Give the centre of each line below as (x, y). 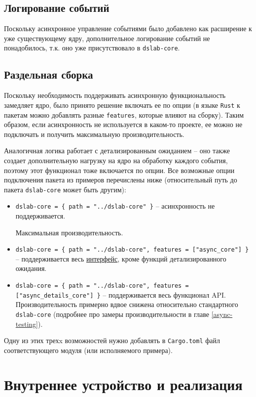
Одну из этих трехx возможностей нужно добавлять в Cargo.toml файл (112, 340)
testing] (27, 324)
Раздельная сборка (49, 74)
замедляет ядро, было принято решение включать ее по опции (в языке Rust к (122, 105)
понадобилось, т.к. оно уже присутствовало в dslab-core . (92, 48)
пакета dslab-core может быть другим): (65, 189)
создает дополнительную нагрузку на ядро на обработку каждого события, (116, 160)
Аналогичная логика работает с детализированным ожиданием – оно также (117, 151)
